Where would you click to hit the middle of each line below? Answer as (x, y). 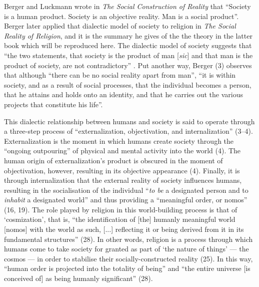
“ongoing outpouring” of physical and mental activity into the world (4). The (122, 151)
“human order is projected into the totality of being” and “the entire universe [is (127, 268)
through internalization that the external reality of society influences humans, (123, 180)
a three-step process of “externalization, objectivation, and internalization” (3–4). (128, 131)
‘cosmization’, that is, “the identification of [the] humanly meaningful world (120, 219)
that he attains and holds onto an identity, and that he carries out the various (124, 94)
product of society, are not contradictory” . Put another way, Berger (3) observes (128, 65)
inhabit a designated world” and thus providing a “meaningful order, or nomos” (126, 200)
